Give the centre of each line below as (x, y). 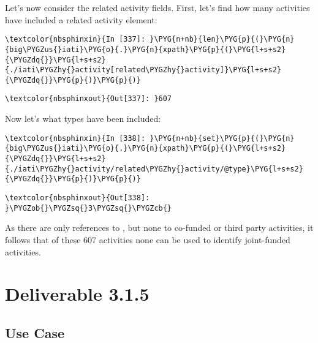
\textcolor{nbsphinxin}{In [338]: (75, 138)
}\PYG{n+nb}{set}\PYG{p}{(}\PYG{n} (222, 138)
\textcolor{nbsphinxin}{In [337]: (75, 40)
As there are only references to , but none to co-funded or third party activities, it (159, 228)
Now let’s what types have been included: (83, 119)
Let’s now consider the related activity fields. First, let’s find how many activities (157, 7)
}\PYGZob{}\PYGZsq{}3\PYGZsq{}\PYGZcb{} (89, 208)
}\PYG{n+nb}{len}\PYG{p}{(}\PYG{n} (222, 40)
